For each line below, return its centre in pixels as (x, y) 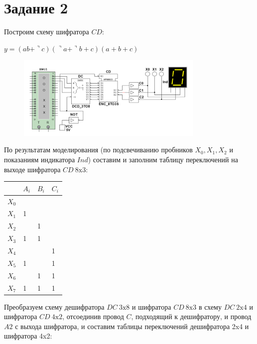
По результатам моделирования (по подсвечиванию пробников (98, 150)
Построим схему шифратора (47, 32)
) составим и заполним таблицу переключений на (163, 160)
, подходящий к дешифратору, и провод (191, 316)
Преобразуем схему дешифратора (54, 306)
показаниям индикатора (40, 160)
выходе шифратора (32, 169)
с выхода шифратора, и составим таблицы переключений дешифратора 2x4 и (132, 326)
